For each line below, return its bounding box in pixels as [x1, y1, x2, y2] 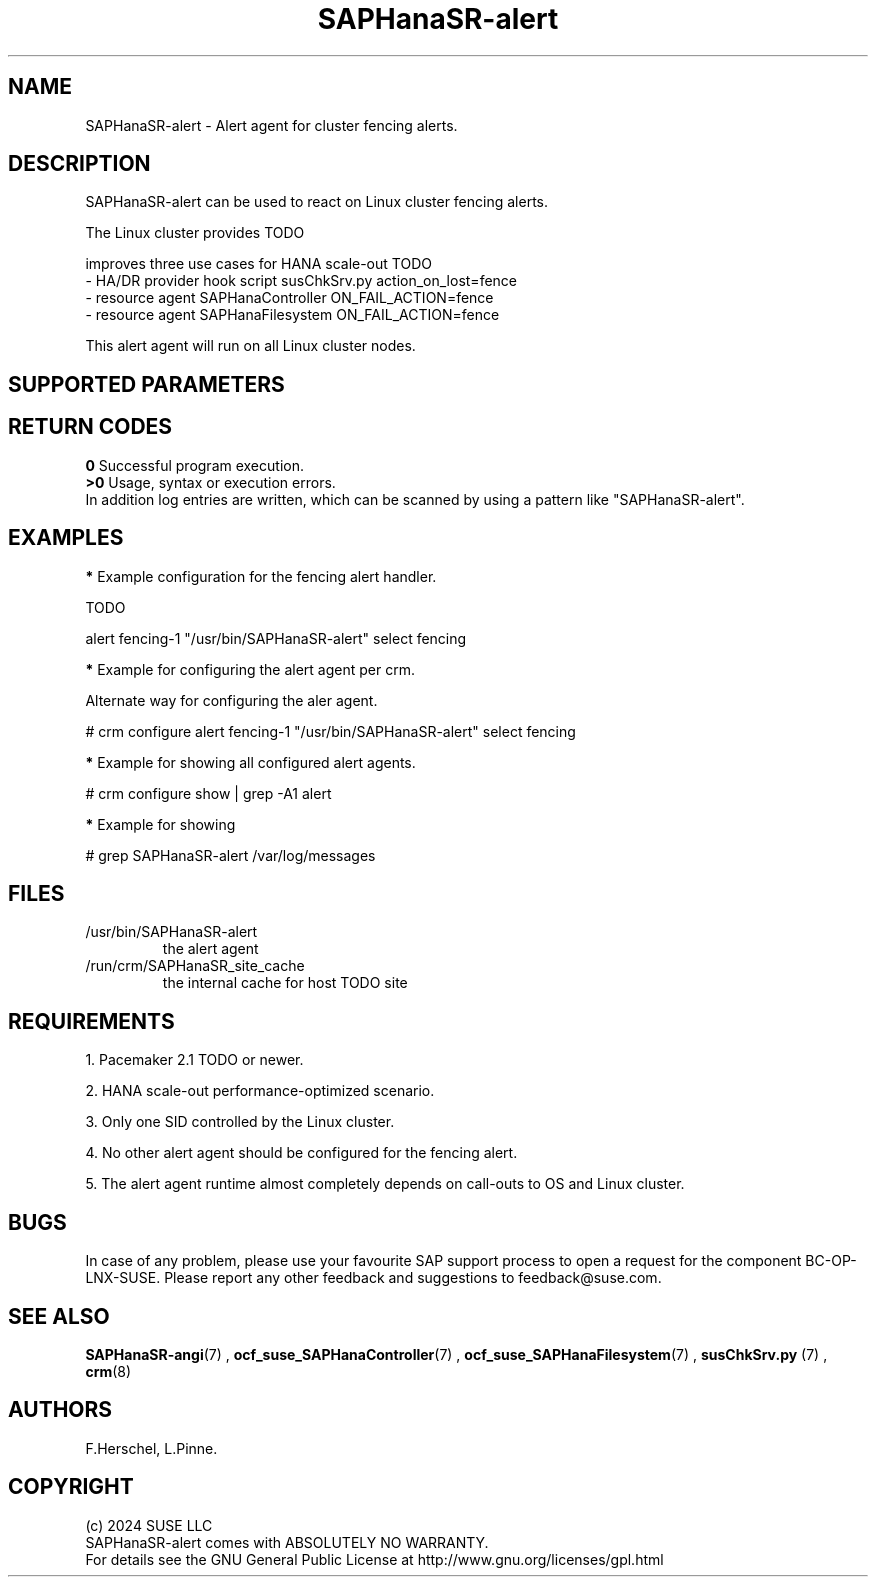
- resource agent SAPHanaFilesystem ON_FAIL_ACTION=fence [85, 306, 500, 324]
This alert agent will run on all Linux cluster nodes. [85, 337, 416, 355]
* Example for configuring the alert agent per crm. [85, 660, 415, 678]
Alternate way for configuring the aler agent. [85, 691, 378, 709]
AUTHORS [8, 1397, 113, 1423]
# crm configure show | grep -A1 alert [85, 784, 332, 802]
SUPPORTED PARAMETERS [8, 371, 285, 397]
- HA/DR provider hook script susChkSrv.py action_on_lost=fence [85, 272, 517, 290]
